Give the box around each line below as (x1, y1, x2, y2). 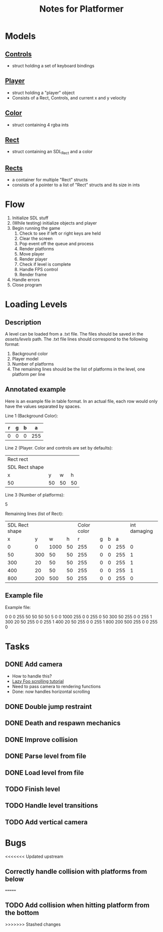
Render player (19, 256, 48, 262)
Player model (12, 355, 39, 362)
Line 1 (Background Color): (5, 413, 58, 418)
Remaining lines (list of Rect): (5, 511, 64, 516)
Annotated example (5, 386, 66, 394)
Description (5, 318, 41, 326)
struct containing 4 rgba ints (12, 122, 69, 128)
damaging (130, 528, 153, 534)
